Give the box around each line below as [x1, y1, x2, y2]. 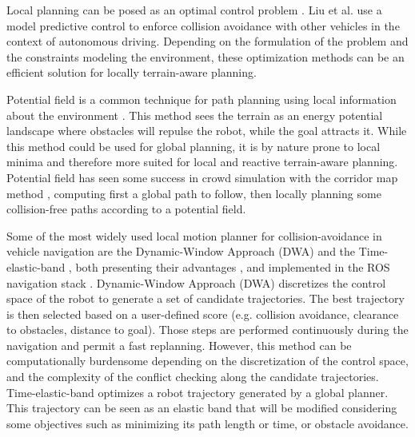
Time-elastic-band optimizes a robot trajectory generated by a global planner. [6, 383, 389, 400]
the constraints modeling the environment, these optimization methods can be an [6, 48, 405, 65]
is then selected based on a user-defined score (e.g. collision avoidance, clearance [6, 305, 399, 322]
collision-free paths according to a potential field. [6, 201, 246, 217]
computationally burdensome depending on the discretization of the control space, [6, 352, 409, 369]
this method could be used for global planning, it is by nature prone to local [6, 137, 381, 154]
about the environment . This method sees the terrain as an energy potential [6, 106, 383, 123]
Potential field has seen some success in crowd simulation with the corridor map [6, 169, 398, 185]
